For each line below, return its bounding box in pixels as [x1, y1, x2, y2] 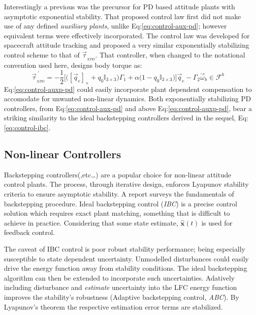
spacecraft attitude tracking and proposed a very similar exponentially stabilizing [4, 40, 249, 50]
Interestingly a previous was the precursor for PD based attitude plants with [4, 1, 235, 11]
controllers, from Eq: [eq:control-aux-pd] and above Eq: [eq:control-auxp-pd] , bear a [4, 103, 252, 113]
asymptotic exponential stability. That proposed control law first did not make [4, 11, 241, 21]
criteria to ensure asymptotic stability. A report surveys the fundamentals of [4, 189, 234, 199]
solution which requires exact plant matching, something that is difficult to [4, 208, 230, 218]
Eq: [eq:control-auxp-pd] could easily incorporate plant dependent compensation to [4, 84, 252, 94]
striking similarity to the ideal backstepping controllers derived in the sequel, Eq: [4, 113, 249, 123]
